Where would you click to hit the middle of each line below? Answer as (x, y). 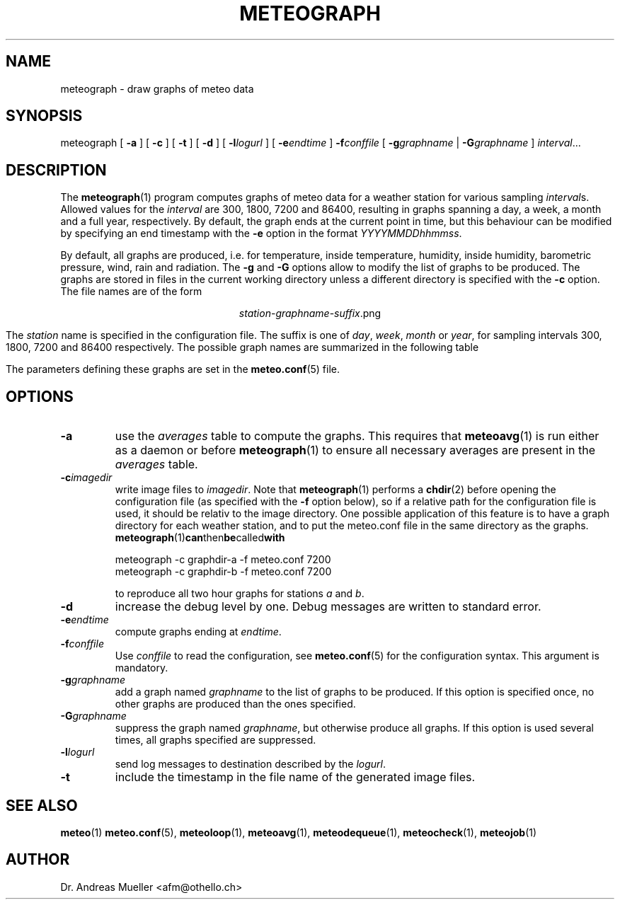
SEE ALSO (42, 805)
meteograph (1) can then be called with (200, 538)
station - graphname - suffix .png (310, 313)
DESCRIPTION (56, 170)
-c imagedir (86, 478)
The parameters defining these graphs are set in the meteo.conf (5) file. (173, 369)
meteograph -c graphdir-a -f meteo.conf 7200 (223, 560)
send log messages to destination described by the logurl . (250, 764)
